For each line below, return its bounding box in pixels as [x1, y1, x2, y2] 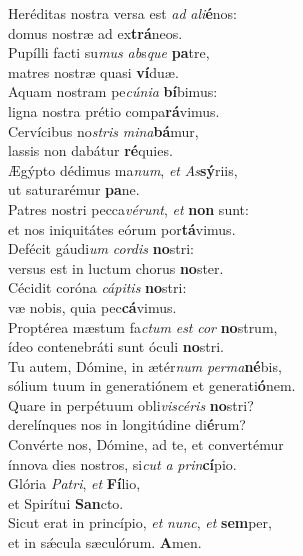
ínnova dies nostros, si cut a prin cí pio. [8, 453, 237, 474]
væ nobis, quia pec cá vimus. [8, 296, 177, 317]
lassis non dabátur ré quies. [8, 140, 173, 161]
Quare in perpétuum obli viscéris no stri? [8, 394, 254, 415]
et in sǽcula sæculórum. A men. [8, 532, 202, 553]
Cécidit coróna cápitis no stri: [8, 277, 187, 298]
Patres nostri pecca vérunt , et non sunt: [8, 198, 249, 219]
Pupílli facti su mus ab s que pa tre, [8, 42, 210, 63]
